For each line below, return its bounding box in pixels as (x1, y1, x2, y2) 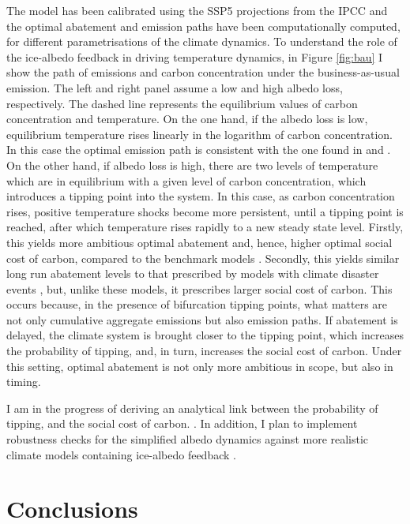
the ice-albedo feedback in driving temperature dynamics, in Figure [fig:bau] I (6, 48, 383, 65)
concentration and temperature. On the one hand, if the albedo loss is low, (6, 110, 368, 127)
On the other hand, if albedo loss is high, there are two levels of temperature (6, 156, 378, 173)
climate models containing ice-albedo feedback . (6, 446, 236, 462)
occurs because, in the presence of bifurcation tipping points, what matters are (6, 296, 388, 313)
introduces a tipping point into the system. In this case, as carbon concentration (6, 188, 395, 204)
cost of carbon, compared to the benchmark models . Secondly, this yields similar (6, 249, 400, 266)
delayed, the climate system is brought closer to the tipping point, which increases (6, 327, 404, 343)
